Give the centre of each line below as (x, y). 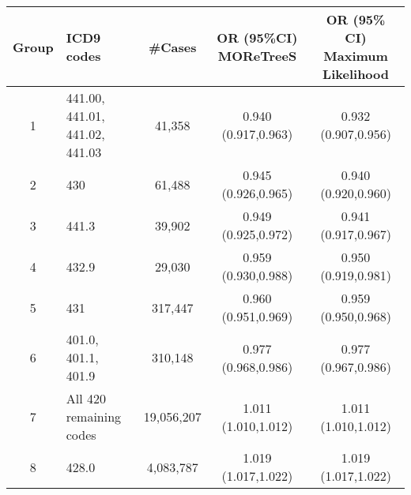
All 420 (86, 398)
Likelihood (356, 74)
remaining (94, 416)
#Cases (172, 47)
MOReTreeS (257, 56)
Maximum (356, 56)
